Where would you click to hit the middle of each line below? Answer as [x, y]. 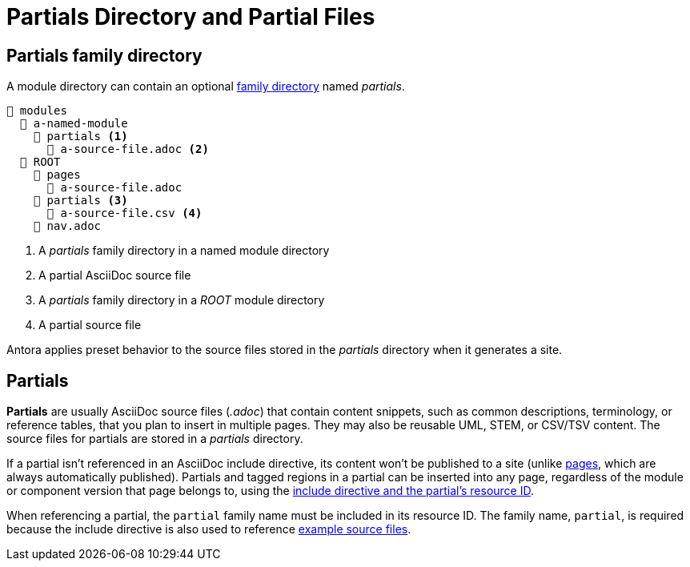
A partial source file [90, 325]
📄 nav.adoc [67, 226]
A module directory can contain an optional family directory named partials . [206, 86]
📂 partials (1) [80, 137]
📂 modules [37, 111]
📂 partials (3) [80, 201]
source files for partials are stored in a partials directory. [155, 439]
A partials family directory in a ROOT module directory [182, 300]
